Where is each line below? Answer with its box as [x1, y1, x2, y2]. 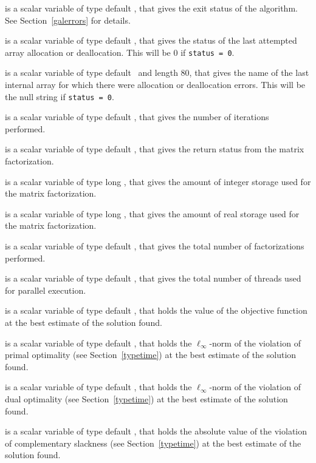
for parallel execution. [5, 283, 86, 296]
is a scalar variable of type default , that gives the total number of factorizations [5, 240, 304, 252]
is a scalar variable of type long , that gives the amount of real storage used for [5, 207, 300, 220]
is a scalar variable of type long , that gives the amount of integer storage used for [5, 175, 311, 188]
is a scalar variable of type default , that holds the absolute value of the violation [5, 425, 307, 438]
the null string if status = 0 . [5, 90, 114, 103]
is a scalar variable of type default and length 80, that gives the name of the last [5, 66, 309, 79]
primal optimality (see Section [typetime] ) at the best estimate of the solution [5, 348, 297, 361]
